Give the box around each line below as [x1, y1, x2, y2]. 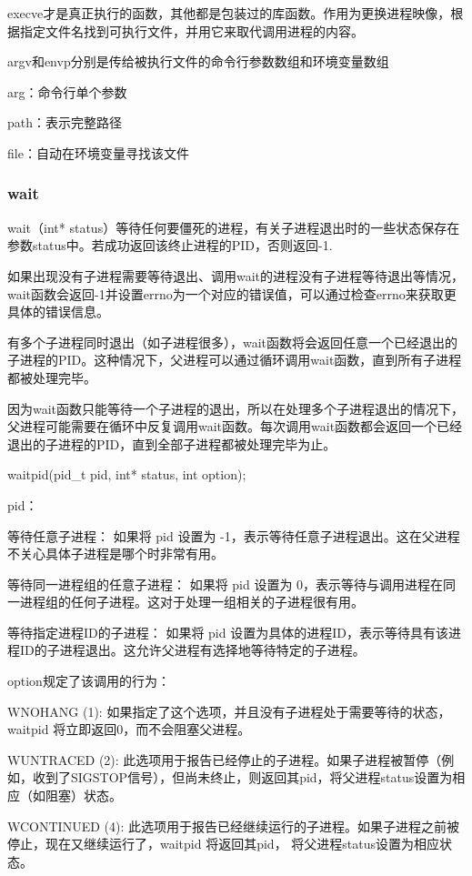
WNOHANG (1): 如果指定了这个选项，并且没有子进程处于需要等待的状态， [7, 701, 451, 720]
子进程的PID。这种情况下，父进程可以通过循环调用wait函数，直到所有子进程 [7, 350, 462, 369]
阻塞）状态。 [45, 786, 122, 805]
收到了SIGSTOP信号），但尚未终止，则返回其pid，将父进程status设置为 [32, 768, 453, 787]
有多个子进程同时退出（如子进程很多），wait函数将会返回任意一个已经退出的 [7, 332, 458, 351]
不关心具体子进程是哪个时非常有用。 [7, 544, 224, 563]
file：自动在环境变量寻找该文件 [7, 143, 189, 162]
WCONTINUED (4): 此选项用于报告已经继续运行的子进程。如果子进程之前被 [7, 816, 459, 835]
